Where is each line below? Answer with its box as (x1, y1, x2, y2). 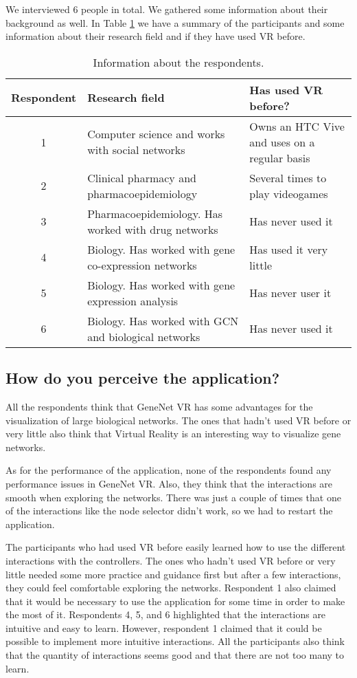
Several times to (249, 169, 327, 186)
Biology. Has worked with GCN (87, 312, 239, 329)
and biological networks (87, 328, 200, 345)
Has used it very (249, 241, 328, 257)
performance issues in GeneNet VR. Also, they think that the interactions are (5, 476, 333, 490)
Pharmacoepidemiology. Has (87, 205, 223, 221)
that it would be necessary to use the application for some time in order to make (5, 593, 345, 608)
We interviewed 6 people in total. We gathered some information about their (5, 2, 328, 16)
